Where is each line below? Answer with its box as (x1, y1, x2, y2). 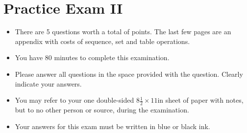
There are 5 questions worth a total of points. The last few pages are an (15, 26, 231, 37)
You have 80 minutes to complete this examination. (15, 52, 170, 63)
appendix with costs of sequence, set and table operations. (15, 36, 190, 46)
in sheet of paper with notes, (157, 95, 244, 105)
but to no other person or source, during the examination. (15, 104, 189, 114)
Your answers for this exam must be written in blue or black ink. (15, 121, 210, 131)
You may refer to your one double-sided (15, 95, 134, 105)
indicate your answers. (15, 78, 82, 89)
